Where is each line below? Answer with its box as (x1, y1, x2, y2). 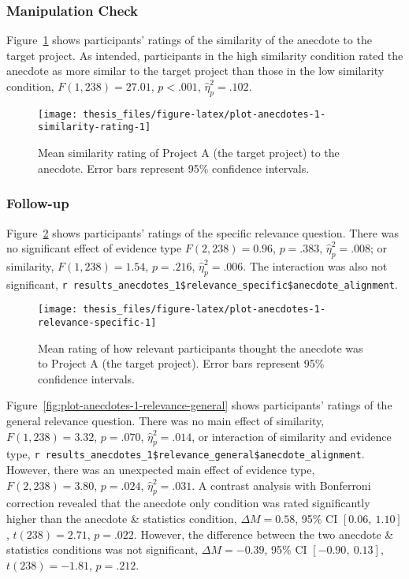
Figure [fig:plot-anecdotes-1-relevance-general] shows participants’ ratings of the (6, 397, 392, 413)
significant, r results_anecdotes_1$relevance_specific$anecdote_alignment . (6, 275, 398, 292)
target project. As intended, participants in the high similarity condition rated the (6, 47, 403, 63)
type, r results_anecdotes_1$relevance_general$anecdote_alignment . (6, 446, 365, 462)
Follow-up (6, 193, 69, 213)
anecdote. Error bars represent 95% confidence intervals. (38, 159, 310, 176)
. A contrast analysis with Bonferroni (191, 476, 371, 493)
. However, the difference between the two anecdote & (133, 525, 394, 542)
